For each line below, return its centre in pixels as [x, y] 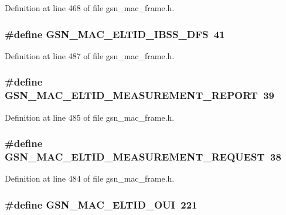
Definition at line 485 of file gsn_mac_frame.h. [90, 117]
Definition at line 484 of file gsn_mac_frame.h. [90, 178]
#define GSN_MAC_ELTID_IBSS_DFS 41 [115, 34]
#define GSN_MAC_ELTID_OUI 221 [101, 204]
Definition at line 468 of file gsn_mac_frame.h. [90, 8]
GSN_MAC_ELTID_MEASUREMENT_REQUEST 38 [143, 156]
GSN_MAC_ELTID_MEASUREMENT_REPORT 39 [139, 95]
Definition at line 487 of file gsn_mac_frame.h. [90, 55]
